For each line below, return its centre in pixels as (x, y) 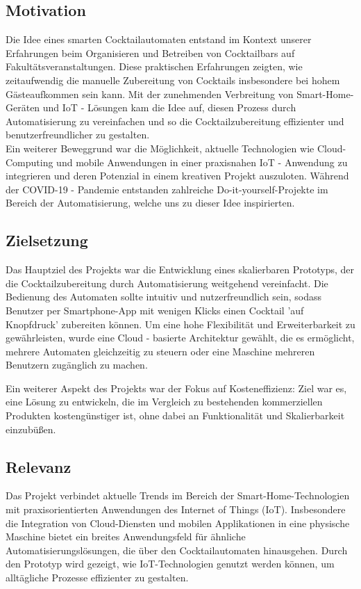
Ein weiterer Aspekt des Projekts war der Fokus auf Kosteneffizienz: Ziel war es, (176, 388)
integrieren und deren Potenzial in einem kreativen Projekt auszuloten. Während (177, 176)
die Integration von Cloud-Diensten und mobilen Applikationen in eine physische (178, 523)
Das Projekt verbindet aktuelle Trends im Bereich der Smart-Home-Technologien (178, 495)
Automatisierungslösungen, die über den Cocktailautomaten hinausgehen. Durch (177, 550)
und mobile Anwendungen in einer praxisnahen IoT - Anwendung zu (202, 162)
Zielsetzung (47, 240)
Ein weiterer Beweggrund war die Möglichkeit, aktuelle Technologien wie (160, 148)
